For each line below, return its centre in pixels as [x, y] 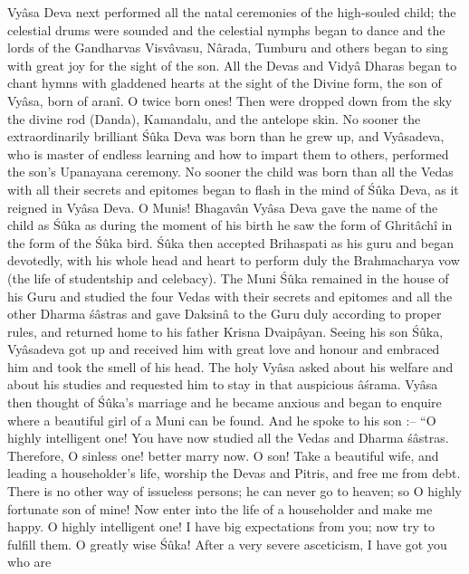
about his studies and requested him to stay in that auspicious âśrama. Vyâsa [223, 384]
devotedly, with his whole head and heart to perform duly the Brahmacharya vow [234, 260]
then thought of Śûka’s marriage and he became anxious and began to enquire [225, 402]
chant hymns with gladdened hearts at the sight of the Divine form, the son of [225, 83]
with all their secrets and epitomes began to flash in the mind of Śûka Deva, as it [233, 189]
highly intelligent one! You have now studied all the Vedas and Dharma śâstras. [228, 438]
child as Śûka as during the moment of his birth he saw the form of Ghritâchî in [230, 225]
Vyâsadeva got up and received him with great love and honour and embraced [224, 349]
